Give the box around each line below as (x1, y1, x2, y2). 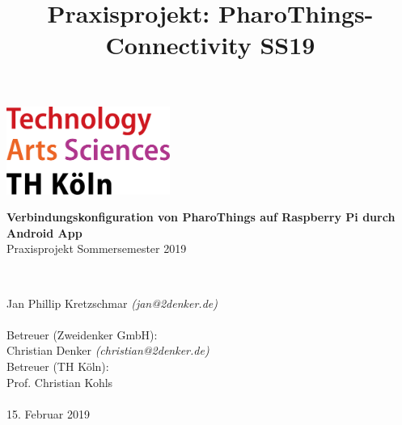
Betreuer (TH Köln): (6, 357, 109, 374)
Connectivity (105, 28, 252, 61)
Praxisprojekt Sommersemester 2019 (6, 240, 187, 257)
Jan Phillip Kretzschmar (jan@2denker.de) (6, 294, 218, 311)
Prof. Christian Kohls (6, 373, 113, 390)
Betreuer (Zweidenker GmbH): (6, 326, 158, 343)
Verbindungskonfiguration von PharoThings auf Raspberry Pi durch (6, 208, 396, 225)
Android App (6, 224, 83, 241)
